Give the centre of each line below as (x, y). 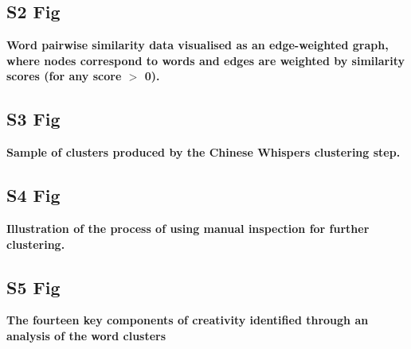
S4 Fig (33, 195)
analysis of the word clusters (86, 335)
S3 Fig (33, 119)
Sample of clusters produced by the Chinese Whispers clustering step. (204, 152)
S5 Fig (33, 287)
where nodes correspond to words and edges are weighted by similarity (205, 60)
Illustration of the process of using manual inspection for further (188, 228)
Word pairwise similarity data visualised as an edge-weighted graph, (198, 45)
